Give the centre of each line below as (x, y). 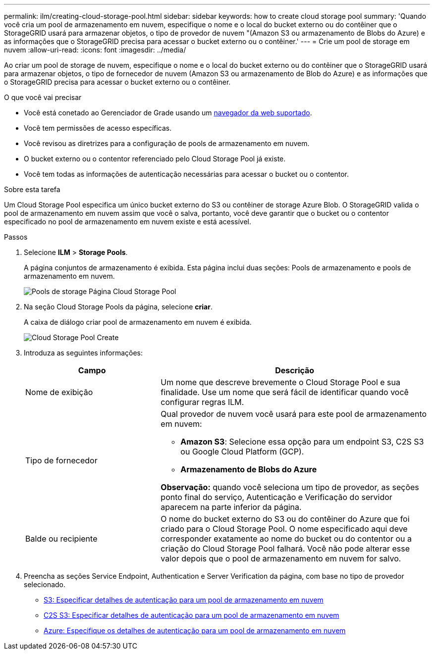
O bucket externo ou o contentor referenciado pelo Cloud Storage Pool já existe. (155, 159)
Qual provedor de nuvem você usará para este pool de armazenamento (294, 414)
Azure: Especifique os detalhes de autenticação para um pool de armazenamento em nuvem (195, 630)
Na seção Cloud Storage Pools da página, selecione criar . (118, 307)
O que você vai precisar (43, 97)
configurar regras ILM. (202, 402)
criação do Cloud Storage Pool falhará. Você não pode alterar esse (285, 549)
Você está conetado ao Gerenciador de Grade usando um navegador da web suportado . (168, 113)
